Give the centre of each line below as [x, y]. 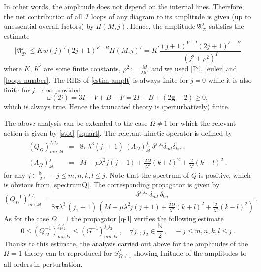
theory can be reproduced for [68, 253]
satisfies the [227, 26]
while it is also [230, 80]
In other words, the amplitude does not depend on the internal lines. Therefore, [124, 6]
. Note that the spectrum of [147, 174]
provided [68, 89]
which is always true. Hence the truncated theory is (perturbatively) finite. [117, 106]
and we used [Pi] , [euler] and [194, 69]
